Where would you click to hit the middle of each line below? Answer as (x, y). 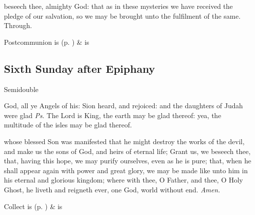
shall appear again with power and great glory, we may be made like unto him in (126, 170)
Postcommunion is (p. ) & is (47, 42)
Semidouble (21, 89)
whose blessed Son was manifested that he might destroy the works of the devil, (124, 141)
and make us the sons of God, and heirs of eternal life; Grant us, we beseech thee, (127, 151)
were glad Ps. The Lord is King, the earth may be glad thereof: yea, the (113, 115)
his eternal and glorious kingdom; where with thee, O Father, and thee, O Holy (124, 180)
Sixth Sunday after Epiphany (80, 68)
